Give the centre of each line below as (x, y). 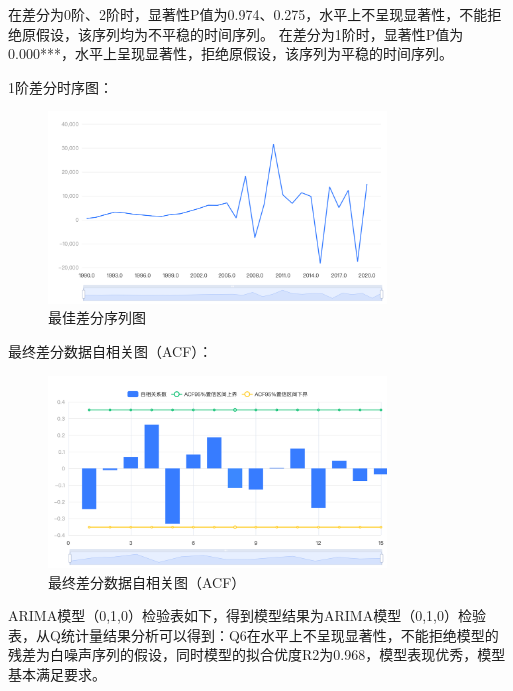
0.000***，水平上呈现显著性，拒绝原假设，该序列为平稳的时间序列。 (230, 53)
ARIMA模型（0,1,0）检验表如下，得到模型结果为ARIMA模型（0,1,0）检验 (247, 615)
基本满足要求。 (57, 674)
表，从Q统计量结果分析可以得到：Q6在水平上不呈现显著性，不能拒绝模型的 (253, 634)
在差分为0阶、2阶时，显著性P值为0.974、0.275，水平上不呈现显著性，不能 (248, 14)
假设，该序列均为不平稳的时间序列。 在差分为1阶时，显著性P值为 (249, 33)
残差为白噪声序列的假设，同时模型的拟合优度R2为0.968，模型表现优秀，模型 (257, 654)
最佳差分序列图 (97, 317)
